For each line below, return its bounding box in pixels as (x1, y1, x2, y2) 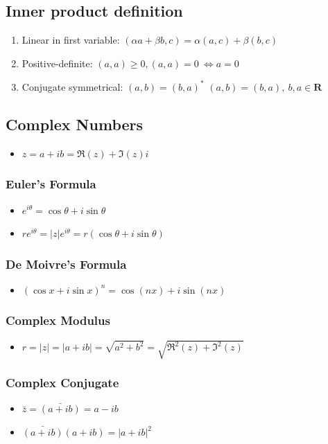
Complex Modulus (6, 312, 110, 329)
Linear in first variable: (21, 33, 120, 47)
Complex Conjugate (6, 374, 119, 391)
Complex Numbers (6, 113, 144, 134)
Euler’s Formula (6, 175, 96, 193)
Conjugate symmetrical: (21, 79, 123, 94)
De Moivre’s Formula (6, 255, 127, 272)
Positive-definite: (21, 55, 93, 70)
